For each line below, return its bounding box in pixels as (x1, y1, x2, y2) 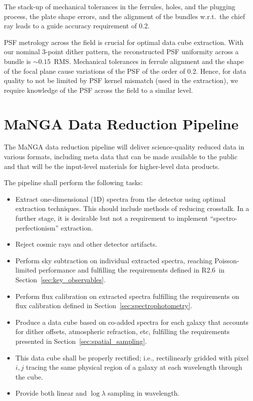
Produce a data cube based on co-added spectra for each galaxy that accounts (15, 317, 249, 327)
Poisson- (214, 255, 239, 265)
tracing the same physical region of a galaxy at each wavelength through (26, 362, 242, 372)
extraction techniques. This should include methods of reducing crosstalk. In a (15, 203, 250, 213)
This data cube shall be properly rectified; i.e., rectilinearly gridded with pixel (15, 352, 249, 362)
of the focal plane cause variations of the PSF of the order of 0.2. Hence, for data (4, 65, 246, 76)
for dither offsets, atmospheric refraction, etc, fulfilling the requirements (15, 326, 230, 337)
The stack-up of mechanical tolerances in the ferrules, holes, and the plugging (4, 1, 235, 11)
